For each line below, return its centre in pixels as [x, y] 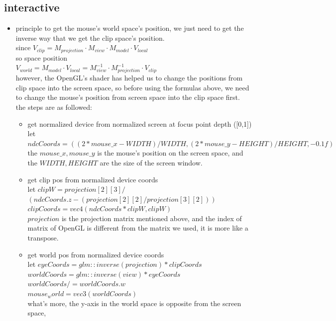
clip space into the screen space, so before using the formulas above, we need [132, 87]
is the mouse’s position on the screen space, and [170, 153]
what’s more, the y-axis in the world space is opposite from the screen [134, 303]
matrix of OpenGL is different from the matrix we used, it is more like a [138, 228]
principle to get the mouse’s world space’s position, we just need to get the [130, 28]
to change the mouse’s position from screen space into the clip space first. [128, 97]
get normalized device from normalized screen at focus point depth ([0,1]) [140, 123]
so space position [42, 57]
